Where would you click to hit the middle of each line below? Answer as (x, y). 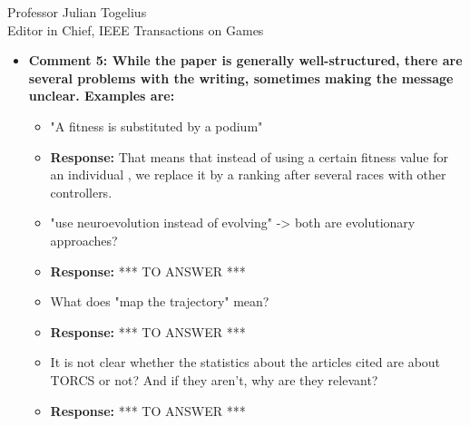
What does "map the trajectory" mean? (160, 301)
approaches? (84, 240)
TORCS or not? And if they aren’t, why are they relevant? (214, 379)
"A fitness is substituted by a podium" (157, 126)
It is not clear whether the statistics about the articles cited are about (245, 362)
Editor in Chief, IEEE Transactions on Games (136, 29)
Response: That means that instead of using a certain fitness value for (249, 156)
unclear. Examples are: (102, 96)
